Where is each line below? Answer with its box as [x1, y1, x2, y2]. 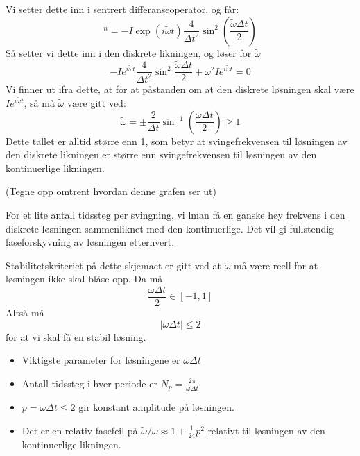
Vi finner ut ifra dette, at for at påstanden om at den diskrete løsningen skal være [6, 81, 354, 96]
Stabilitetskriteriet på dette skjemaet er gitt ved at [6, 257, 221, 272]
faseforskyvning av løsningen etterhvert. [6, 235, 175, 249]
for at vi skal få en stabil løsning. [6, 329, 146, 344]
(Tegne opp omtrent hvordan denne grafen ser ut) [6, 184, 216, 199]
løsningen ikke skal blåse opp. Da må [6, 271, 163, 286]
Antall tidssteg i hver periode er [22, 375, 157, 390]
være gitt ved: [67, 96, 126, 110]
